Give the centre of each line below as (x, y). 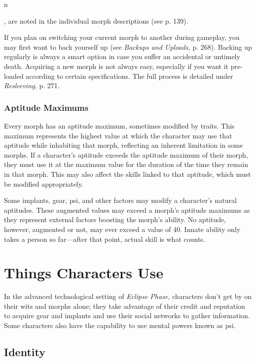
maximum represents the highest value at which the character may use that (118, 135)
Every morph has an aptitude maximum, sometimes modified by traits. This (119, 125)
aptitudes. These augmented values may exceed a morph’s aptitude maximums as (127, 210)
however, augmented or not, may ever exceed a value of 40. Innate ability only (122, 229)
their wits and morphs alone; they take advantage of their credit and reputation (125, 306)
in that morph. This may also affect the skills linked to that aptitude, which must (128, 174)
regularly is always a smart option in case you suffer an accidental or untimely (122, 56)
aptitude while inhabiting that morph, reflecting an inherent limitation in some (124, 145)
